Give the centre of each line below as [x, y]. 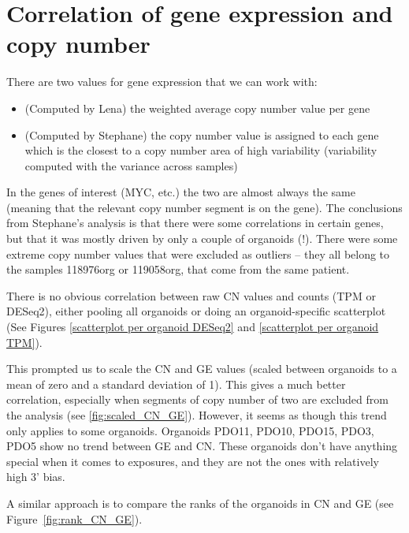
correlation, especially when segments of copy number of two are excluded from [197, 399]
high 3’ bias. [36, 477]
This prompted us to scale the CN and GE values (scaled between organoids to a [202, 369]
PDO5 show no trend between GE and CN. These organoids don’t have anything [202, 446]
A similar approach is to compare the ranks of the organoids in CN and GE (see [200, 503]
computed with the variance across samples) [131, 165]
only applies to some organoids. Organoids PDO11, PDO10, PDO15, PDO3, [190, 430]
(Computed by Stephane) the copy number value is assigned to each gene [202, 134]
